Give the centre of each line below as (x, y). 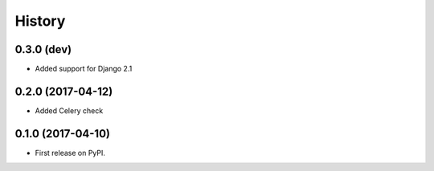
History (40, 21)
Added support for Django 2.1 (84, 69)
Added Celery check (69, 110)
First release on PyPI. (70, 153)
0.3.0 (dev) (43, 49)
